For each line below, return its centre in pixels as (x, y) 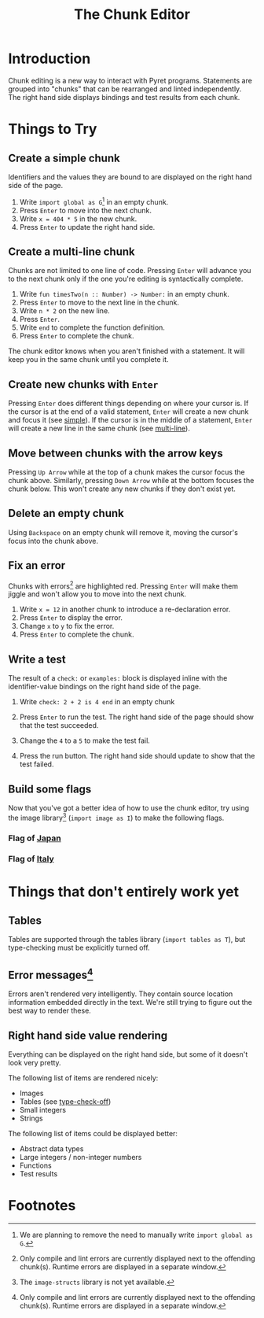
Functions (36, 1165)
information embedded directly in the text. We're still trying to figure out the (130, 1002)
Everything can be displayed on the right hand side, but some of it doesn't (128, 1054)
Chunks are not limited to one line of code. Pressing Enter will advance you (130, 271)
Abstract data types (51, 1149)
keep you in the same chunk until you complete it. (88, 360)
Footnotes (42, 1206)
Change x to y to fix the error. (67, 626)
